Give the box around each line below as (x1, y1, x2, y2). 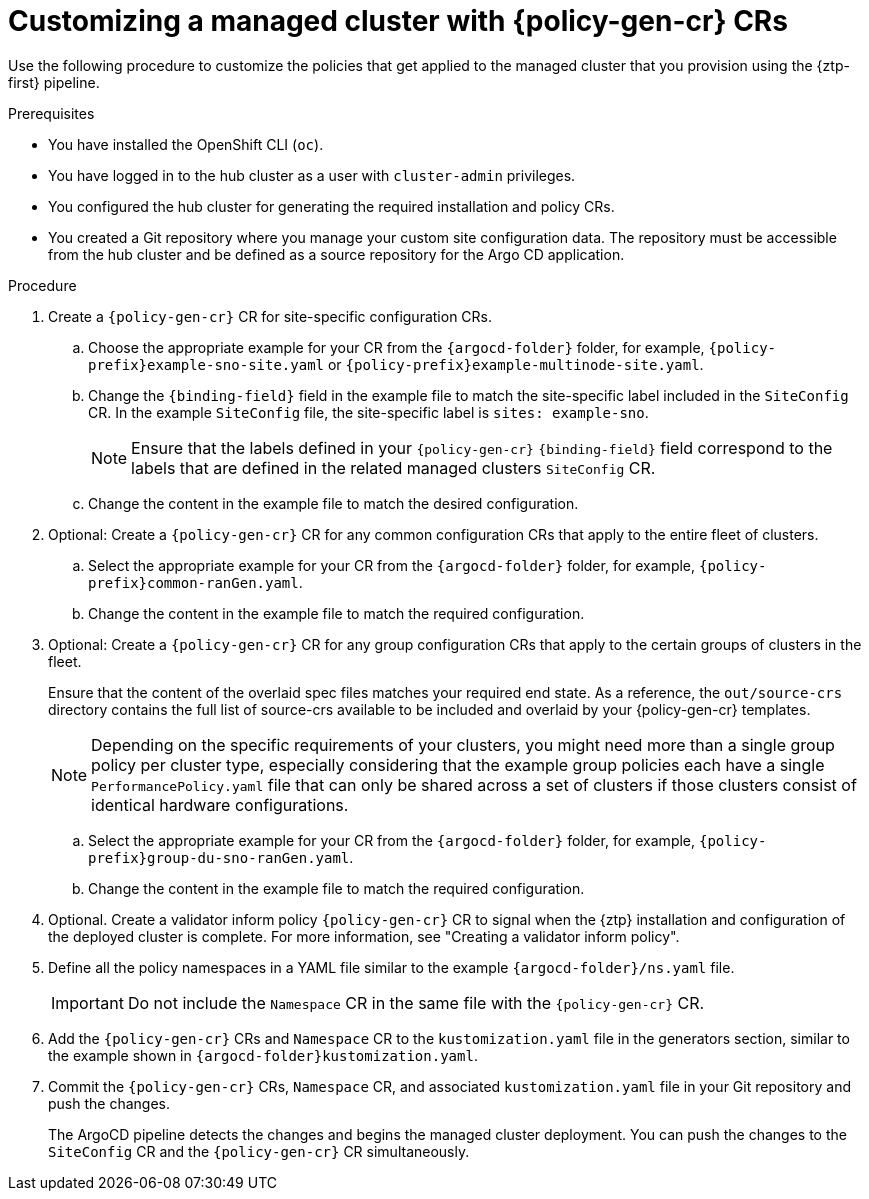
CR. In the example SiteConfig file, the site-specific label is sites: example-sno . (88, 403, 649, 421)
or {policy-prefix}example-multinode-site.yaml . (327, 355, 704, 373)
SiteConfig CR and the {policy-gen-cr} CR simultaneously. (48, 1142, 470, 1160)
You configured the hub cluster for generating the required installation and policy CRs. (48, 197, 615, 215)
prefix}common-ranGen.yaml (88, 574, 299, 591)
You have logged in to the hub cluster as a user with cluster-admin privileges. (48, 166, 576, 184)
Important (51, 992, 124, 1013)
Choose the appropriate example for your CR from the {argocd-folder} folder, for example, (88, 338, 705, 356)
